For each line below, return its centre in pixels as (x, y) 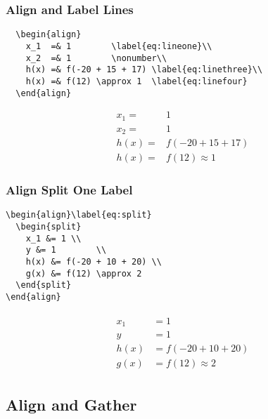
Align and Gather (71, 404)
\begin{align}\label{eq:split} (79, 215)
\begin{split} (49, 227)
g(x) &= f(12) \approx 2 (84, 273)
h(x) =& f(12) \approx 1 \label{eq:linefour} (136, 81)
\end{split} (44, 285)
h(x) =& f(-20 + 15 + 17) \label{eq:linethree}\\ (144, 70)
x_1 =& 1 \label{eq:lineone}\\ (119, 46)
